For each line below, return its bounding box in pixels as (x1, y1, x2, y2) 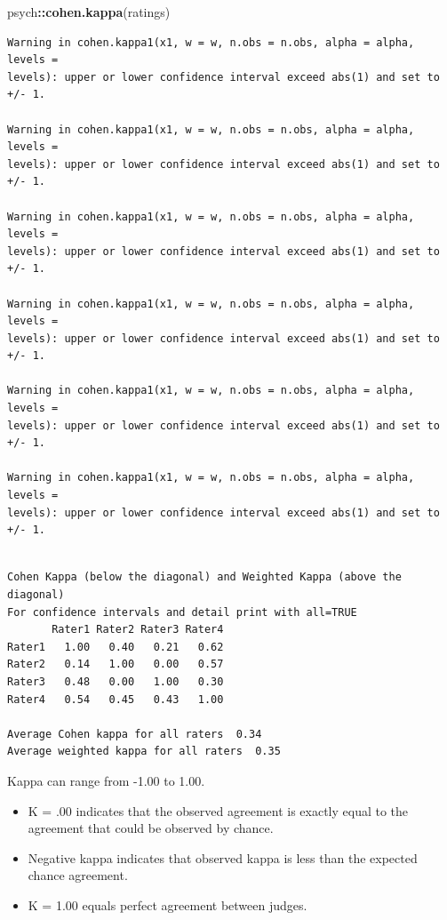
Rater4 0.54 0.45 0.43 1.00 (7, 692, 224, 706)
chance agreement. (28, 866, 128, 884)
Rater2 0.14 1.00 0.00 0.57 (7, 658, 224, 671)
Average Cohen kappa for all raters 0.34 (7, 727, 262, 740)
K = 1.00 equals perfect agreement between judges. (28, 895, 307, 914)
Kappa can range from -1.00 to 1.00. (7, 771, 205, 789)
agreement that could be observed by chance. (28, 819, 274, 837)
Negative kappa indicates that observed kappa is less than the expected (28, 848, 418, 867)
